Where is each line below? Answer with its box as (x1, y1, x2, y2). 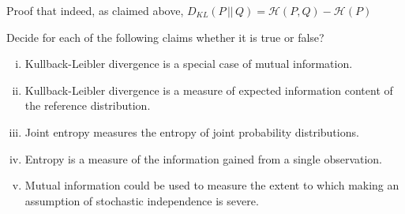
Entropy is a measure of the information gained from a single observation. (24, 150, 383, 167)
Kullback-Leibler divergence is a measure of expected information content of (24, 81, 393, 98)
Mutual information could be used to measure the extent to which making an (24, 177, 399, 193)
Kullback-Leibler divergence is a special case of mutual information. (24, 55, 353, 72)
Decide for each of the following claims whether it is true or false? (6, 28, 324, 45)
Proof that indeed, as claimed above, (6, 2, 184, 18)
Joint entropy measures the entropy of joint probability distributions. (24, 123, 359, 140)
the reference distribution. (24, 97, 151, 114)
